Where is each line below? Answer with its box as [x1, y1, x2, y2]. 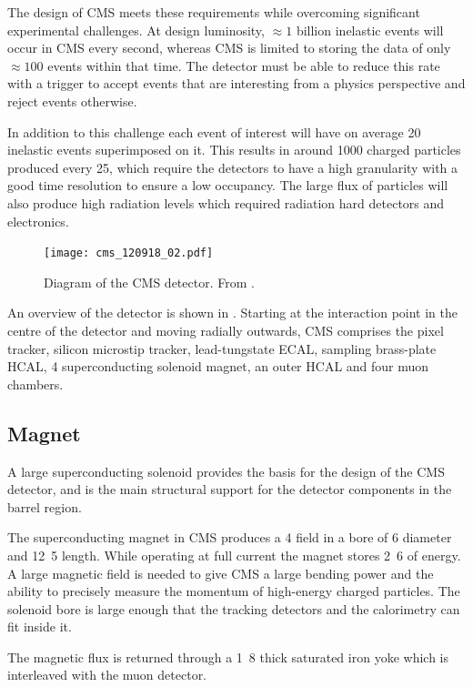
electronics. [7, 211, 69, 230]
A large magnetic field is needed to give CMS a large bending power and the [7, 563, 434, 582]
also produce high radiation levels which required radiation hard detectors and [7, 193, 445, 212]
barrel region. [7, 497, 82, 516]
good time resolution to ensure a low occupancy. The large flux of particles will [7, 176, 448, 195]
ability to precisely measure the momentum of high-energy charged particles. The [7, 581, 460, 601]
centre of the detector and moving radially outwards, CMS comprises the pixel [7, 320, 444, 339]
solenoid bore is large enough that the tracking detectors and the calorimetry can [7, 599, 460, 618]
